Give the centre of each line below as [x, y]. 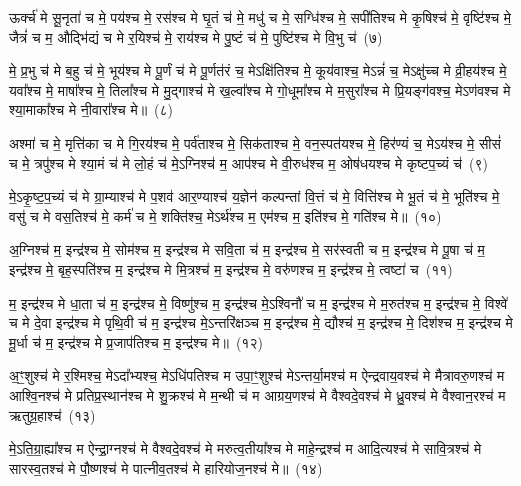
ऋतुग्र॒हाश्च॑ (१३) [52, 414]
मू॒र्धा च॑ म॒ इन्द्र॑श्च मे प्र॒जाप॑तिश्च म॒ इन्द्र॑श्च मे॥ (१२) [136, 341]
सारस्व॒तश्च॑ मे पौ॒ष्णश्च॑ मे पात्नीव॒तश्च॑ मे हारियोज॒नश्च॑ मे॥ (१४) [166, 467]
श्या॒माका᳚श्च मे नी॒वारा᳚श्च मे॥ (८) [91, 109]
